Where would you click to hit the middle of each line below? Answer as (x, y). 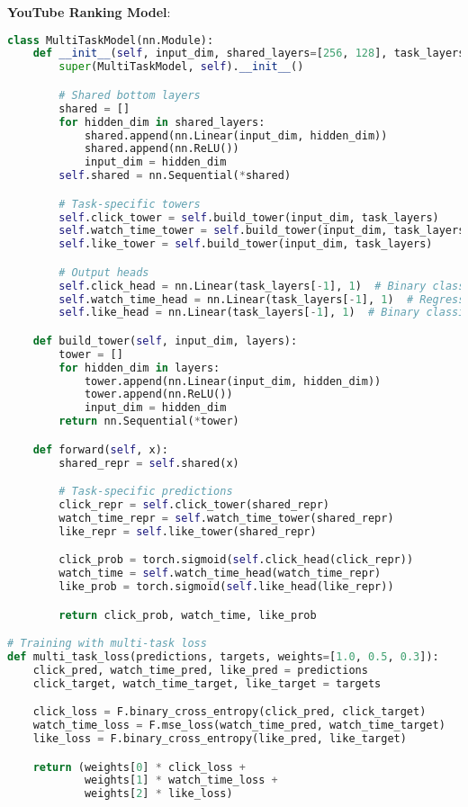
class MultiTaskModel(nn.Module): (111, 40)
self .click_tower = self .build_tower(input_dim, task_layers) (249, 217)
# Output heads (104, 272)
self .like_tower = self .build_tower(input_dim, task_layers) (246, 244)
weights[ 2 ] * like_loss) (158, 794)
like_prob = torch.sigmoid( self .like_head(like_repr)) (226, 587)
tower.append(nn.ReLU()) (158, 395)
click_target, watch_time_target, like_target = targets (207, 683)
